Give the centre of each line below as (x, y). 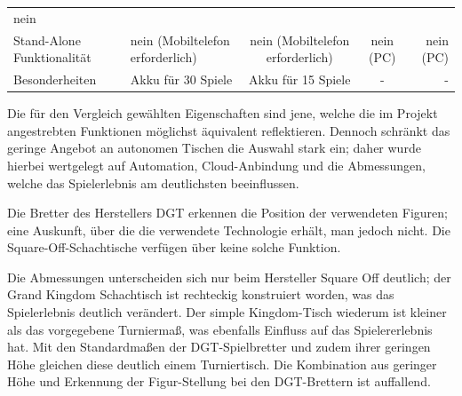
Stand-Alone (47, 40)
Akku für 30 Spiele (181, 79)
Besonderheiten (55, 79)
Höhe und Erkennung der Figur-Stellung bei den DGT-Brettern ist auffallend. (219, 381)
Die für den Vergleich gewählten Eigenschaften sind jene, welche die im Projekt (223, 113)
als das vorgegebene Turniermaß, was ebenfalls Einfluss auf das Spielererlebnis (220, 329)
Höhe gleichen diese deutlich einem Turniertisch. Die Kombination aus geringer (222, 364)
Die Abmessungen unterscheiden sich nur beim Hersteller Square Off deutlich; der (229, 277)
